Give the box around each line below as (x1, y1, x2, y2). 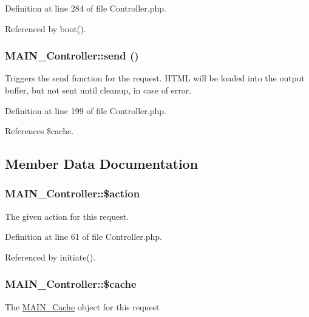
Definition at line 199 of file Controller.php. (5, 104, 166, 117)
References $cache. (5, 124, 74, 137)
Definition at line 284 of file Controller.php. (5, 2, 166, 14)
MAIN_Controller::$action (5, 186, 140, 201)
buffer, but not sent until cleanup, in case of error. (5, 84, 192, 96)
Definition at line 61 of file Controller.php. (5, 230, 162, 243)
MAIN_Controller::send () (5, 48, 139, 63)
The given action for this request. (5, 210, 129, 222)
